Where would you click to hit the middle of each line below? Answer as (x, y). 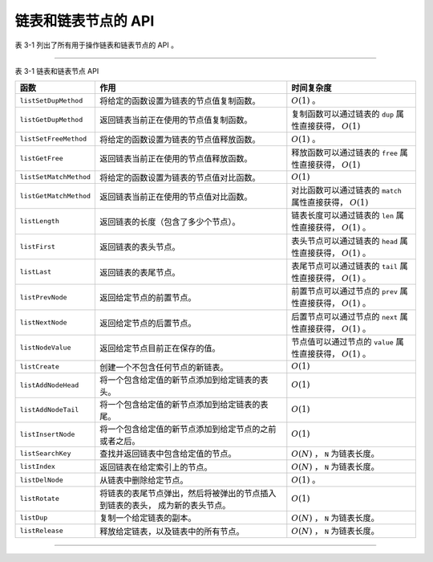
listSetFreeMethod (53, 139)
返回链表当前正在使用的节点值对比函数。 (176, 197)
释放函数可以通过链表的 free (345, 153)
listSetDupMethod (51, 100)
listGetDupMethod (51, 119)
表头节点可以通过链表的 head (345, 241)
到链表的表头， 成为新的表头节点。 (165, 505)
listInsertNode (47, 435)
